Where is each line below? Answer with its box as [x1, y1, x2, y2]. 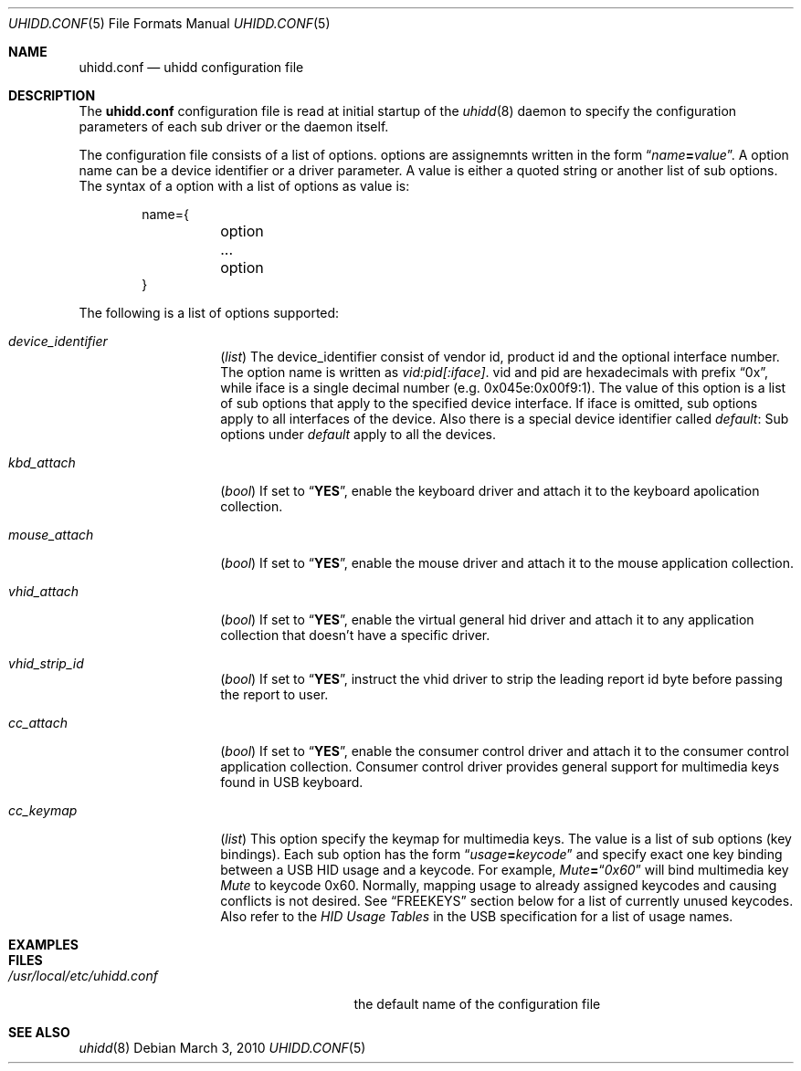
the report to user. [220, 687, 329, 702]
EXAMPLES [8, 937, 79, 952]
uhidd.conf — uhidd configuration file [79, 59, 304, 75]
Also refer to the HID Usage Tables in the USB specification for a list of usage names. [220, 908, 733, 924]
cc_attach [8, 715, 68, 730]
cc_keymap [8, 803, 78, 818]
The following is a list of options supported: [79, 305, 340, 320]
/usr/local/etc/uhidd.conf [8, 968, 159, 983]
